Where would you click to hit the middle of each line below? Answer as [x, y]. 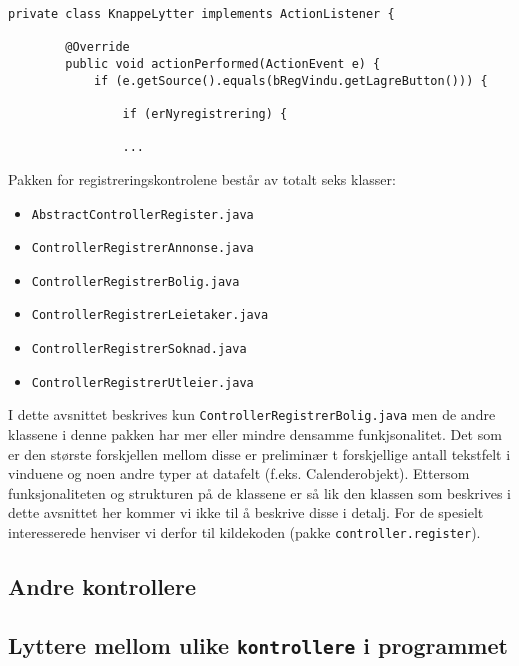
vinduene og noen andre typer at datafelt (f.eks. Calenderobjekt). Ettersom [239, 473]
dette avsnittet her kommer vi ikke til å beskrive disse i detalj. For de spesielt [246, 512]
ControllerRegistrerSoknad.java [139, 349]
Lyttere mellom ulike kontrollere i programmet [258, 644]
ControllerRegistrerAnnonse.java [142, 248]
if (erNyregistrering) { [205, 113]
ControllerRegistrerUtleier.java [142, 382]
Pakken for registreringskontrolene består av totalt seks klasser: [202, 178]
